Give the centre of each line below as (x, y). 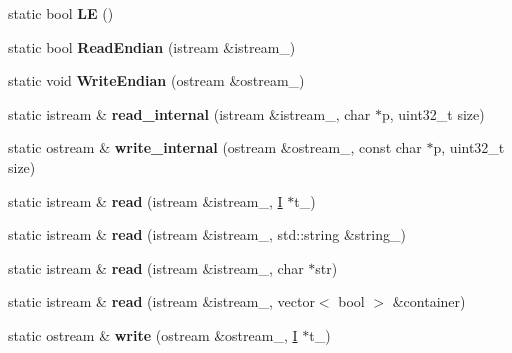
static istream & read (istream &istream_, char (156, 267)
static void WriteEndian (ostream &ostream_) (156, 80)
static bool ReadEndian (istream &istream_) (152, 46)
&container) (429, 301)
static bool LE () (61, 13)
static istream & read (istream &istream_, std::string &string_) (207, 234)
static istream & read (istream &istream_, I (145, 200)
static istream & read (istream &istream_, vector (161, 301)
